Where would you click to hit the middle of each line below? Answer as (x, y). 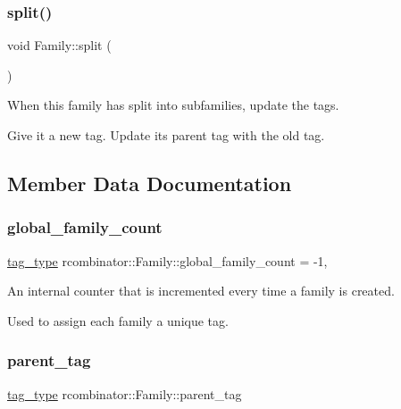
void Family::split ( (59, 45)
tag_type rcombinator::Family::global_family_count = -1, (167, 260)
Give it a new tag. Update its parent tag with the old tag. (166, 135)
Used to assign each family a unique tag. (118, 320)
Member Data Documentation (150, 183)
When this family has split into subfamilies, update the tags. (173, 105)
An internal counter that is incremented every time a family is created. (201, 291)
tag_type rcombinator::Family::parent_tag (125, 393)
